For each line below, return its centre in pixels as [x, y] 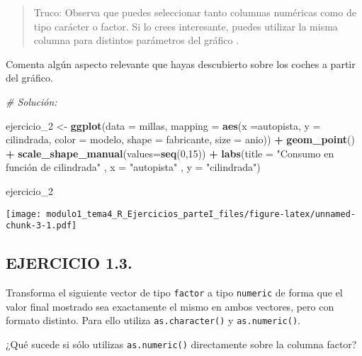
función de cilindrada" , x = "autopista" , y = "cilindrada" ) [133, 167]
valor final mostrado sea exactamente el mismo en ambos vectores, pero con [170, 306]
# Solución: [32, 101]
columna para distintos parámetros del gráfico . [136, 40]
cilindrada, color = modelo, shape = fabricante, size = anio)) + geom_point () [180, 139]
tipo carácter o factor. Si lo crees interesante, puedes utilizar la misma [186, 26]
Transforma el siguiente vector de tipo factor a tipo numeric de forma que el [174, 293]
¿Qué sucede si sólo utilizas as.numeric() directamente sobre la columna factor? [181, 344]
